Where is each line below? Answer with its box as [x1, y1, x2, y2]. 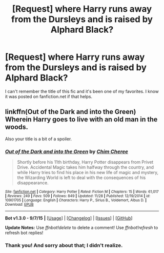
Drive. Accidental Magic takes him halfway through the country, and [17, 164, 154, 170]
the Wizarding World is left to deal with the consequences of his [17, 175, 146, 181]
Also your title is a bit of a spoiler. [5, 136, 72, 142]
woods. [5, 123, 28, 131]
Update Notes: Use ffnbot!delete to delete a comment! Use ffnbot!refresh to [5, 225, 158, 231]
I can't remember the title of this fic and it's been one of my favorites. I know [5, 88, 159, 94]
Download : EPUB [5, 202, 34, 207]
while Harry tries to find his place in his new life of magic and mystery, [17, 170, 159, 175]
